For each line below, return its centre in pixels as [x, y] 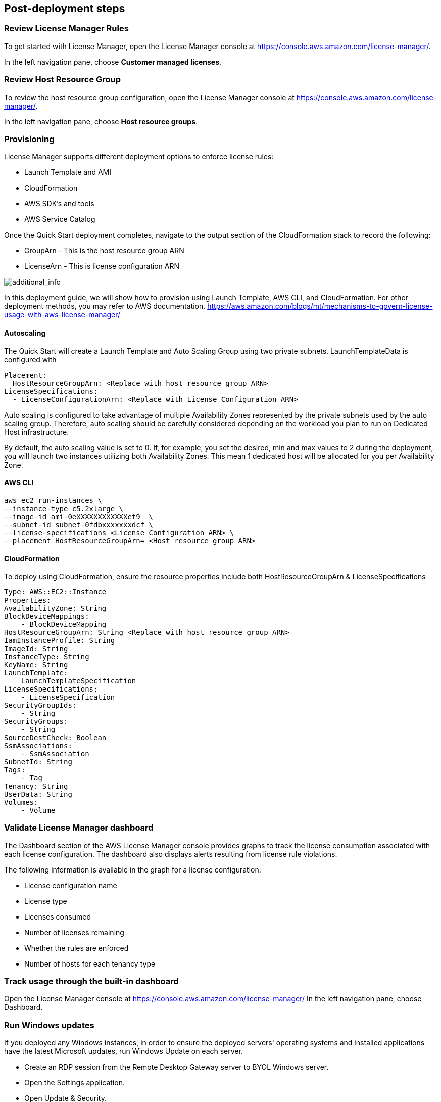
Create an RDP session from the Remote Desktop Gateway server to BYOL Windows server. [177, 1067]
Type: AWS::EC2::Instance [55, 592]
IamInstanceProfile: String [60, 640]
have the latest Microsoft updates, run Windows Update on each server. [124, 1051]
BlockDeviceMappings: [47, 616]
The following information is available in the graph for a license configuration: [133, 869]
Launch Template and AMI [68, 172]
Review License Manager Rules [66, 29]
